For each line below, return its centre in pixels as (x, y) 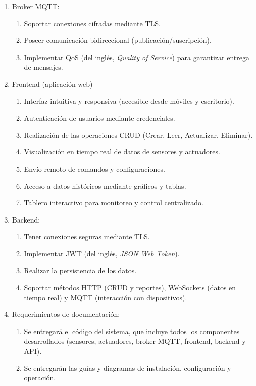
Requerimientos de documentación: (66, 314)
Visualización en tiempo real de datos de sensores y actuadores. (122, 152)
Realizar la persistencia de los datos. (80, 270)
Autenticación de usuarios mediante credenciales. (99, 118)
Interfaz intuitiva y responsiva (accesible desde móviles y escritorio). (129, 101)
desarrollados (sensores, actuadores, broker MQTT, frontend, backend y (135, 341)
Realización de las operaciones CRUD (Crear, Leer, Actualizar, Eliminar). (138, 134)
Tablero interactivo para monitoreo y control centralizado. (114, 203)
